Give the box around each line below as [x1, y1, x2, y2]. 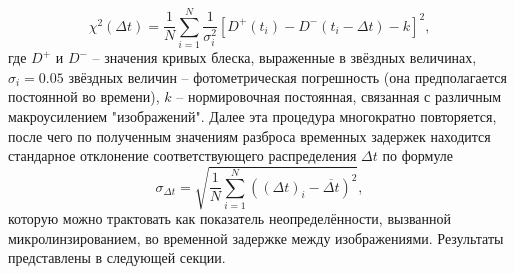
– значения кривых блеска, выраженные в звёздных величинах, [92, 47, 477, 68]
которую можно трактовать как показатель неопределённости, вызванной [8, 208, 452, 229]
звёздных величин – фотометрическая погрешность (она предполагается [68, 66, 507, 87]
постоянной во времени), [8, 86, 160, 107]
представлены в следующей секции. [8, 247, 226, 268]
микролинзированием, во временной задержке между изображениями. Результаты [8, 227, 504, 248]
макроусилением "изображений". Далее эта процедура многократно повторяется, [8, 105, 497, 126]
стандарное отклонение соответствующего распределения [8, 145, 357, 166]
